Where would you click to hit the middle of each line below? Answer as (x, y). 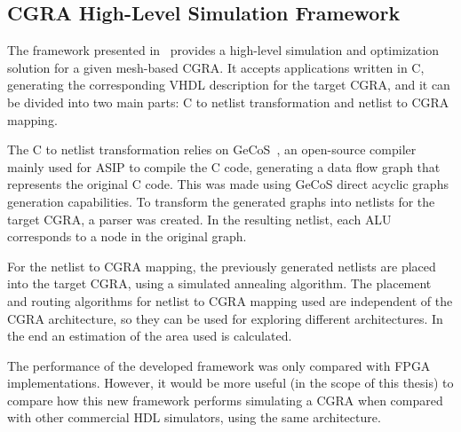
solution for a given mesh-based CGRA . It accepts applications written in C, (216, 67)
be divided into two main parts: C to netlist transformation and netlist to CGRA (228, 102)
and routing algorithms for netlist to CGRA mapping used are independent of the (230, 300)
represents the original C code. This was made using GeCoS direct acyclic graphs (228, 184)
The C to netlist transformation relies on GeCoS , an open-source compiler (212, 149)
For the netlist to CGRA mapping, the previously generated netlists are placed (222, 266)
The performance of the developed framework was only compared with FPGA (219, 365)
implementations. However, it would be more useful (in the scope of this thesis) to (230, 383)
